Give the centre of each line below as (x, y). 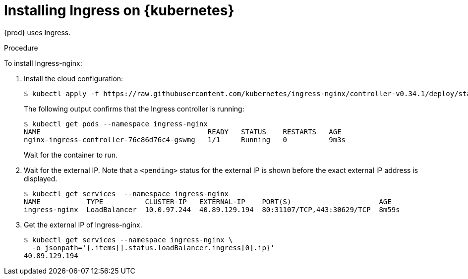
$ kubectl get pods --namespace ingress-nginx (116, 124)
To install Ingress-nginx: (43, 63)
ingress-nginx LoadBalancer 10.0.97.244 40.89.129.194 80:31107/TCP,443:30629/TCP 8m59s (212, 209)
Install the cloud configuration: (74, 78)
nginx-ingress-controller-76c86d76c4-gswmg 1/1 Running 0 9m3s (185, 139)
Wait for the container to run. (71, 155)
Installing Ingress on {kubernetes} (119, 10)
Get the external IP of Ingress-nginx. (83, 224)
